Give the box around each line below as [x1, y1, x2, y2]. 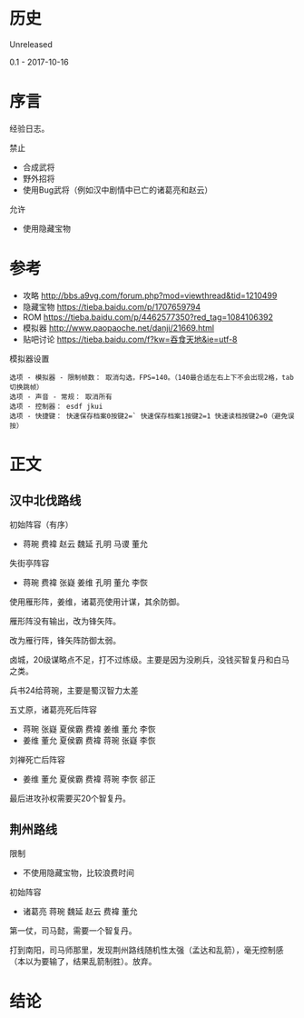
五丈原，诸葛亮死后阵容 [9, 704, 97, 714]
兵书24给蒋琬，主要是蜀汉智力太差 [9, 684, 139, 695]
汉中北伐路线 [9, 493, 82, 509]
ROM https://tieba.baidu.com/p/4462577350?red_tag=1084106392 [22, 311, 274, 323]
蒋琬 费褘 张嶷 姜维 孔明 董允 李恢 [22, 576, 148, 587]
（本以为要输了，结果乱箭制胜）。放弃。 [9, 955, 157, 966]
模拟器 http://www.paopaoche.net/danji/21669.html [22, 322, 215, 333]
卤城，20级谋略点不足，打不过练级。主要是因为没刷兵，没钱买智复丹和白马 [9, 654, 290, 664]
